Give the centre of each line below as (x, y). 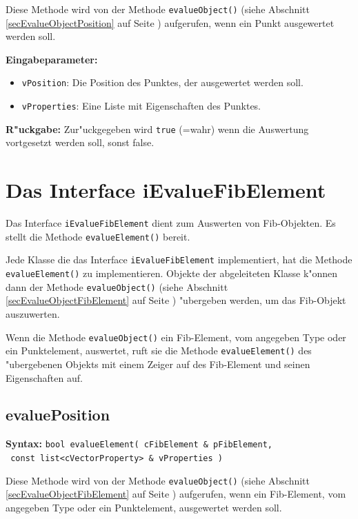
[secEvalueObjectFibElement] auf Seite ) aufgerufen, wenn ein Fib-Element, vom (176, 494)
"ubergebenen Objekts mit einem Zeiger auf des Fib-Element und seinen (158, 364)
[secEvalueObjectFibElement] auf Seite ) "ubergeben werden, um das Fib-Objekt (176, 300)
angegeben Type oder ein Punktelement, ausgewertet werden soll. (144, 507)
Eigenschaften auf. (44, 377)
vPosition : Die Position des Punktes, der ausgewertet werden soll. (162, 82)
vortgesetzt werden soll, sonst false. (80, 142)
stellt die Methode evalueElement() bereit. (98, 236)
